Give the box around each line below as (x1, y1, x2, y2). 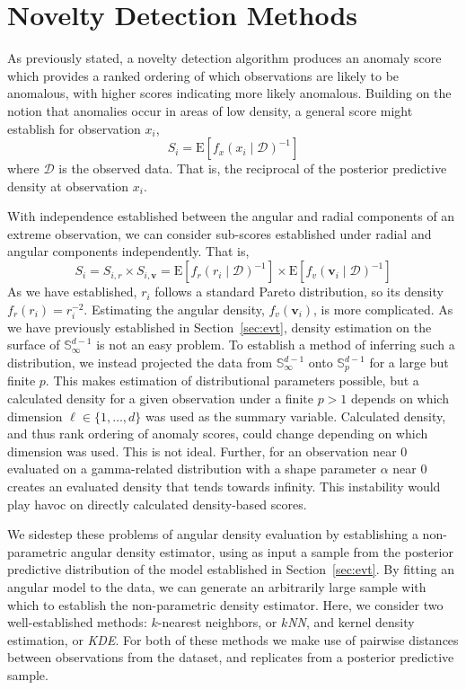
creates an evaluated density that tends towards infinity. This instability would (7, 477, 441, 496)
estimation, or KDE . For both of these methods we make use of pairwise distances (7, 630, 459, 649)
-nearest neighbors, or (157, 613, 277, 632)
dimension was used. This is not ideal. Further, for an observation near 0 (7, 441, 408, 460)
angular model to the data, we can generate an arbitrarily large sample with (7, 577, 426, 596)
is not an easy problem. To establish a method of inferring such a (96, 335, 455, 354)
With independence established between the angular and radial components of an (7, 207, 455, 226)
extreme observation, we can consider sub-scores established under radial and (7, 224, 432, 243)
